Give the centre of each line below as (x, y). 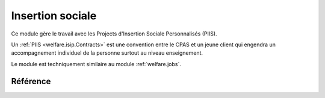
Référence (31, 81)
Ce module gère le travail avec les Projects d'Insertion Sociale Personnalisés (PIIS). (114, 34)
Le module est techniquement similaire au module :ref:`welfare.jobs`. (96, 64)
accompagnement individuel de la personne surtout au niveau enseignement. (107, 53)
